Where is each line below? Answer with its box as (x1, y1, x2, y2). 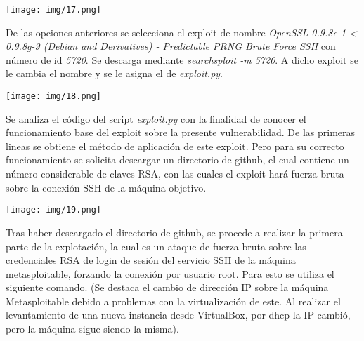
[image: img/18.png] (6, 91, 102, 102)
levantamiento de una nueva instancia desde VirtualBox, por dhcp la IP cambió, (6, 307, 351, 322)
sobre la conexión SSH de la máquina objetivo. (6, 180, 207, 194)
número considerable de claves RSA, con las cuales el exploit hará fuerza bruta (6, 166, 344, 181)
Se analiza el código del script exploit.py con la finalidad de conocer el (6, 111, 306, 126)
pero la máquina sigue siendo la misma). (6, 321, 179, 336)
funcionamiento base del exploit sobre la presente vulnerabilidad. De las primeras (6, 125, 356, 140)
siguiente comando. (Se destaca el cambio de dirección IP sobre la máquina (6, 280, 329, 295)
